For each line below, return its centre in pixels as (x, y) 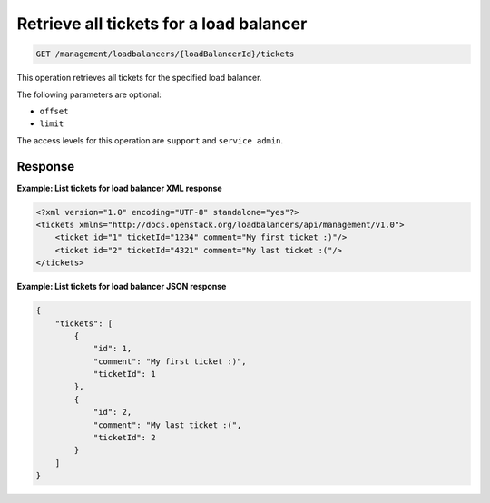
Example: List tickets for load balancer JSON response (122, 287)
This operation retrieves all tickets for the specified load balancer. (139, 78)
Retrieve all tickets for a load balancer (162, 24)
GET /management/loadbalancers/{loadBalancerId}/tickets (165, 54)
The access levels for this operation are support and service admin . (150, 140)
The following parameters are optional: (89, 94)
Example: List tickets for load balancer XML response (119, 188)
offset (54, 111)
